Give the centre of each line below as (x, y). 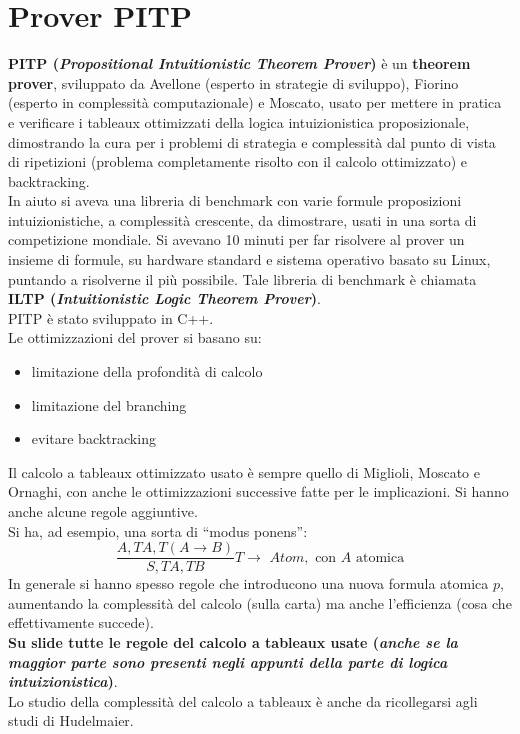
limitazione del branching (109, 404)
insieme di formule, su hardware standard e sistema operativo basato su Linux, (249, 259)
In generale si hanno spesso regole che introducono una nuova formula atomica (248, 583)
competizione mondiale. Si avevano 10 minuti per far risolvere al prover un (236, 239)
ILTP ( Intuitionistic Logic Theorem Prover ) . (164, 298)
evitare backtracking (93, 438)
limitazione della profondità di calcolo (147, 371)
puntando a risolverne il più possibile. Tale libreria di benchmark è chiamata (242, 278)
